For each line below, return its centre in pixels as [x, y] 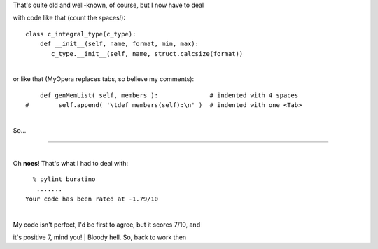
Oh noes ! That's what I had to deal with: [71, 163]
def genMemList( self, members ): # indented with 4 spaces [169, 95]
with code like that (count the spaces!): [69, 18]
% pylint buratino [64, 179]
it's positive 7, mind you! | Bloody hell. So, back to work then [100, 237]
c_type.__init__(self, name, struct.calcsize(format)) [147, 54]
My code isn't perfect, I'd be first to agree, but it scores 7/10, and [107, 225]
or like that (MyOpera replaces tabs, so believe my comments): [104, 79]
